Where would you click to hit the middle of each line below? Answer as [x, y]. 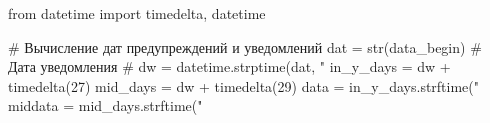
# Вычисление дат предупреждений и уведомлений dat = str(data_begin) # [245, 46]
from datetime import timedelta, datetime [137, 13]
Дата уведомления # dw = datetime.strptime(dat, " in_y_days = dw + [229, 66]
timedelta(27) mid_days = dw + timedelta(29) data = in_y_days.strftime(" [244, 85]
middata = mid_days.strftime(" [105, 105]
